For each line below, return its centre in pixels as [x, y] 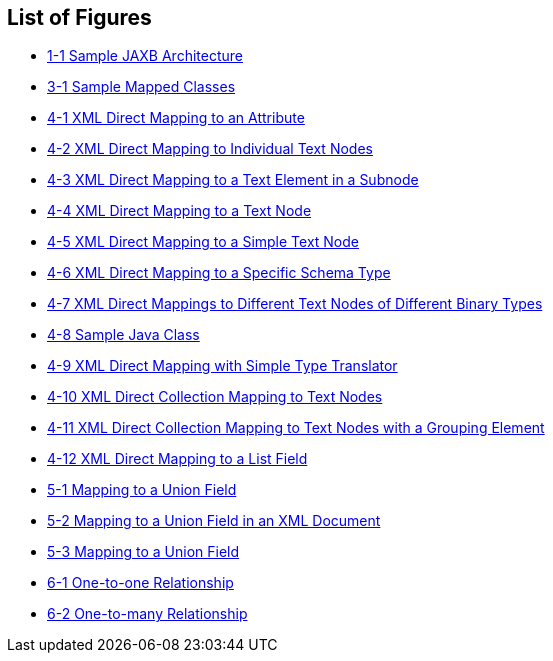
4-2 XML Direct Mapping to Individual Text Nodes [210, 149]
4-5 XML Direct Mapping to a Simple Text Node [203, 242]
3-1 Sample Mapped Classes [141, 87]
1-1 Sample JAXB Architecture [145, 56]
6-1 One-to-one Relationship [140, 583]
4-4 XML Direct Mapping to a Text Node [179, 211]
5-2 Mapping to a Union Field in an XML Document [214, 521]
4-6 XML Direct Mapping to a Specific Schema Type [219, 273]
